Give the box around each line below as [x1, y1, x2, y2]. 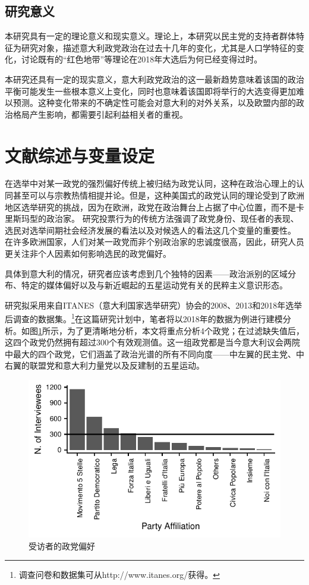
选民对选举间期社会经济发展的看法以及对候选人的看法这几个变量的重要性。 [5, 224, 296, 236]
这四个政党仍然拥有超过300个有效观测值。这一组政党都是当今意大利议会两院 [5, 336, 300, 348]
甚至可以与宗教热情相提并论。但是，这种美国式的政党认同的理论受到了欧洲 [12, 189, 304, 202]
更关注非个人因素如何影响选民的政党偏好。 [5, 247, 171, 260]
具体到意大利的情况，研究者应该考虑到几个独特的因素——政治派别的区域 [5, 267, 288, 279]
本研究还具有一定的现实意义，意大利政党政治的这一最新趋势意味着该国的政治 [5, 73, 304, 85]
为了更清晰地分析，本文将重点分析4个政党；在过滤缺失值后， [67, 324, 304, 336]
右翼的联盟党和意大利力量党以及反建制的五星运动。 [5, 359, 204, 372]
